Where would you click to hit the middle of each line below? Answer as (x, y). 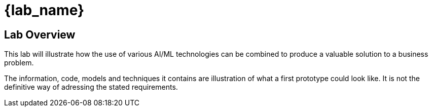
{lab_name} (44, 10)
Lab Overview (40, 34)
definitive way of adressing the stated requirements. (91, 87)
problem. (19, 63)
